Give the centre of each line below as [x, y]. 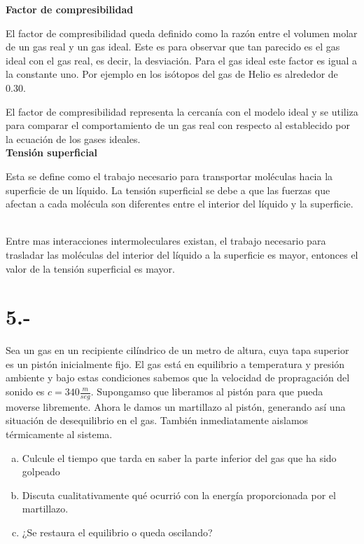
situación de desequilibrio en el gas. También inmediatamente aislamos [157, 420]
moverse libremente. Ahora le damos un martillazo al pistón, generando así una [176, 406]
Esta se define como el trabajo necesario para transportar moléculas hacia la [169, 176]
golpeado [41, 471]
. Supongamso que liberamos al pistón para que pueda [207, 391]
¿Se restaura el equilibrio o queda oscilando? [117, 532]
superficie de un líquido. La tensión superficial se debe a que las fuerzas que [168, 190]
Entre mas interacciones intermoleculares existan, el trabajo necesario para [166, 241]
